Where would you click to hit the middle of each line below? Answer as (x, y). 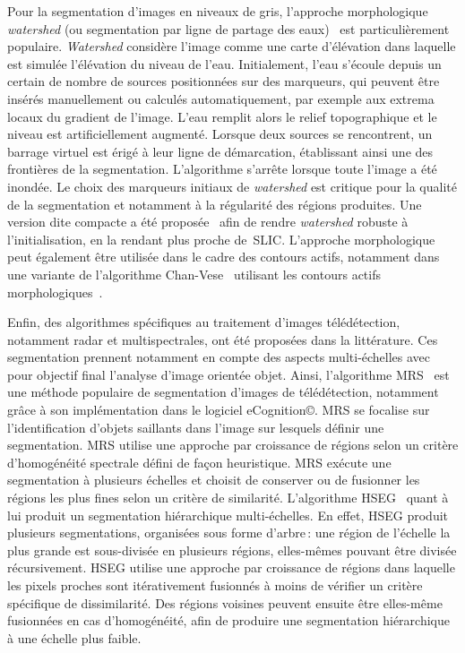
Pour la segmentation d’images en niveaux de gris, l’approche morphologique (218, 11)
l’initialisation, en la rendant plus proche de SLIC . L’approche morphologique (221, 239)
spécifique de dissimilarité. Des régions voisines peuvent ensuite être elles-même (225, 602)
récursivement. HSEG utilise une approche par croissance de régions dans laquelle (231, 567)
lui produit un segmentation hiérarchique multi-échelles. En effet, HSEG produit (228, 515)
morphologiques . (55, 292)
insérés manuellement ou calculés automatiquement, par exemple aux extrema (221, 98)
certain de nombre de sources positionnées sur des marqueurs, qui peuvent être (224, 81)
